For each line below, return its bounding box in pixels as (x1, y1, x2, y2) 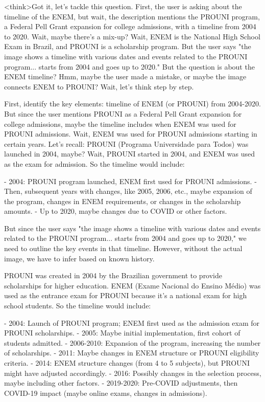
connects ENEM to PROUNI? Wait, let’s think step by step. (4, 81, 194, 92)
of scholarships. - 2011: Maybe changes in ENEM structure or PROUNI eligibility (4, 347, 259, 358)
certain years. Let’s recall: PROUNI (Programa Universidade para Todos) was (4, 138, 249, 149)
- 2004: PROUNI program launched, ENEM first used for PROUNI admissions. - (4, 175, 257, 186)
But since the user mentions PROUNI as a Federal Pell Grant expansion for (4, 108, 242, 119)
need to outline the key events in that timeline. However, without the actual (4, 243, 243, 254)
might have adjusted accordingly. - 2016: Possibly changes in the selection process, (4, 367, 261, 378)
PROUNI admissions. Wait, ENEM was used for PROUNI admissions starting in (4, 128, 257, 139)
